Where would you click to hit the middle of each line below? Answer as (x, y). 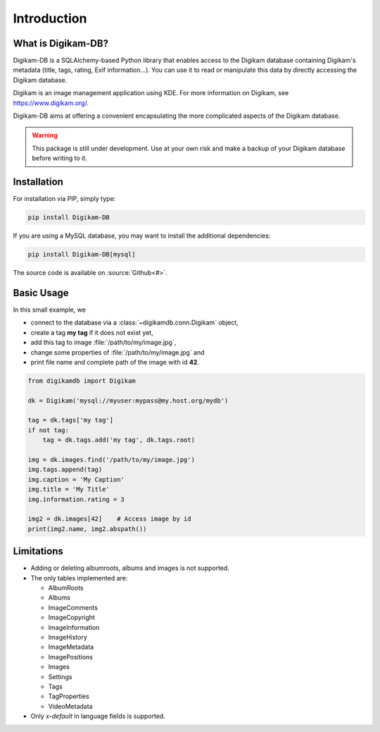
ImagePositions (70, 657)
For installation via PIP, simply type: (64, 199)
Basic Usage (41, 293)
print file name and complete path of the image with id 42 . (115, 362)
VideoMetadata (70, 706)
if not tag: (49, 430)
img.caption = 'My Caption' (76, 479)
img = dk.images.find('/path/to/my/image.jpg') (111, 459)
